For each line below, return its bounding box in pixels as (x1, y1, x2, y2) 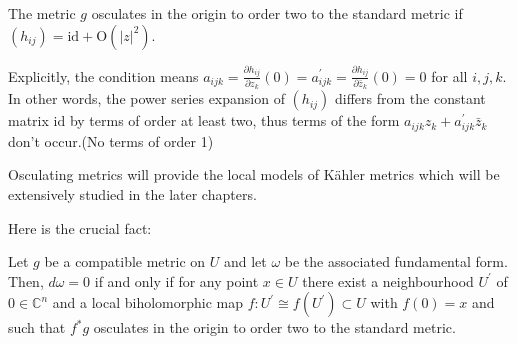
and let (223, 251, 267, 272)
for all (431, 65, 468, 86)
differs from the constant (335, 88, 486, 109)
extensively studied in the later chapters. (8, 183, 257, 204)
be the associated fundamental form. (284, 251, 508, 272)
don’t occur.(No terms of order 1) (8, 130, 214, 151)
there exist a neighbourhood (302, 270, 474, 291)
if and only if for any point (94, 270, 259, 291)
